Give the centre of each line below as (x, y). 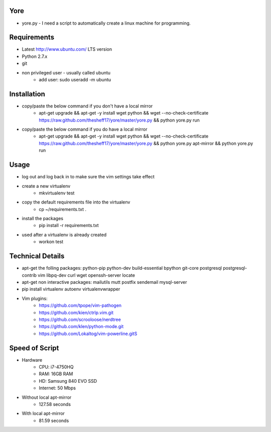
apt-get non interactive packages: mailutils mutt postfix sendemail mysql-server (105, 282)
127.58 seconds (55, 404)
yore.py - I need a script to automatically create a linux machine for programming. (106, 23)
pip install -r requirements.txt (69, 226)
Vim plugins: (35, 298)
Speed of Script (34, 348)
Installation (27, 94)
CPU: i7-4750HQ (56, 367)
